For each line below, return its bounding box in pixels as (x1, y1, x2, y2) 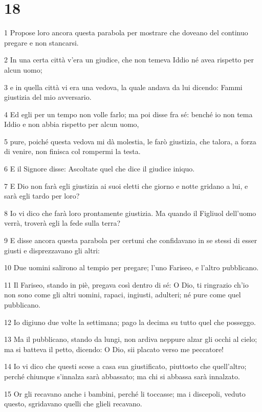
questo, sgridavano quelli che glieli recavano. (4, 398, 142, 409)
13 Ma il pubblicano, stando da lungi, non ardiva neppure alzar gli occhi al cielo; (4, 334, 257, 344)
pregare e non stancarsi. (4, 37, 79, 48)
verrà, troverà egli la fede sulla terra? (4, 218, 121, 228)
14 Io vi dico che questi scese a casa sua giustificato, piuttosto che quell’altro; (4, 361, 247, 372)
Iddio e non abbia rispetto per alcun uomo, (4, 119, 139, 129)
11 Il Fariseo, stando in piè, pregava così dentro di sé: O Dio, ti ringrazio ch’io (4, 279, 249, 290)
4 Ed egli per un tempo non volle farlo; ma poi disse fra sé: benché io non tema (4, 109, 253, 119)
